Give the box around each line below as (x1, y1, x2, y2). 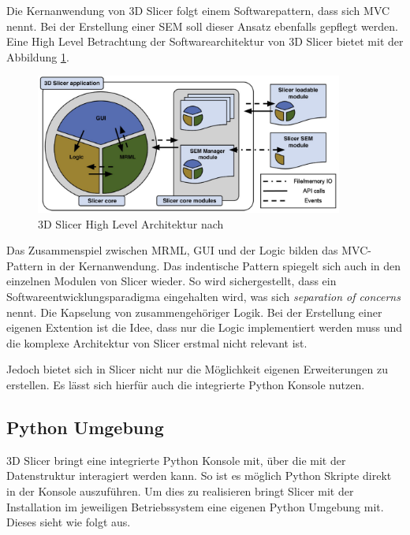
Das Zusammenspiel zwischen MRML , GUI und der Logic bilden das (6, 242, 338, 258)
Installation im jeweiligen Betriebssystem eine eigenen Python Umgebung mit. (6, 498, 384, 515)
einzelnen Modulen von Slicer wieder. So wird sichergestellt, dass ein (6, 273, 337, 289)
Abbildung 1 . (6, 48, 69, 65)
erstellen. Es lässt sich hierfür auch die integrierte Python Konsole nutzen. (6, 376, 365, 392)
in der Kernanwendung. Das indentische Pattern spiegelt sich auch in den (47, 257, 401, 273)
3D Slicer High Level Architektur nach (38, 215, 224, 232)
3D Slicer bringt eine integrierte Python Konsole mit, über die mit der (6, 451, 346, 468)
